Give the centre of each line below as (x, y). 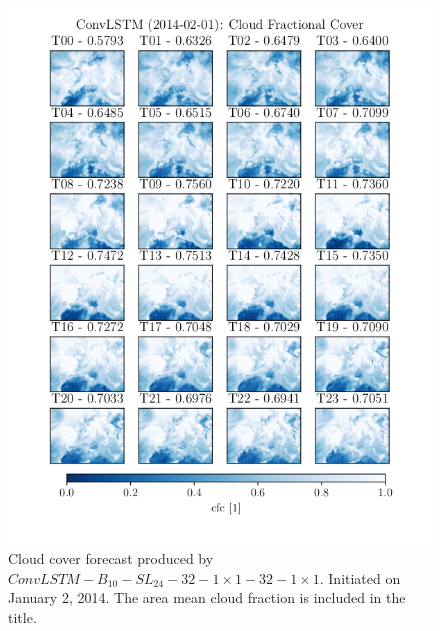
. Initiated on (360, 577)
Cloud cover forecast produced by (111, 558)
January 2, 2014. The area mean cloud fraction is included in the (207, 597)
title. (22, 616)
